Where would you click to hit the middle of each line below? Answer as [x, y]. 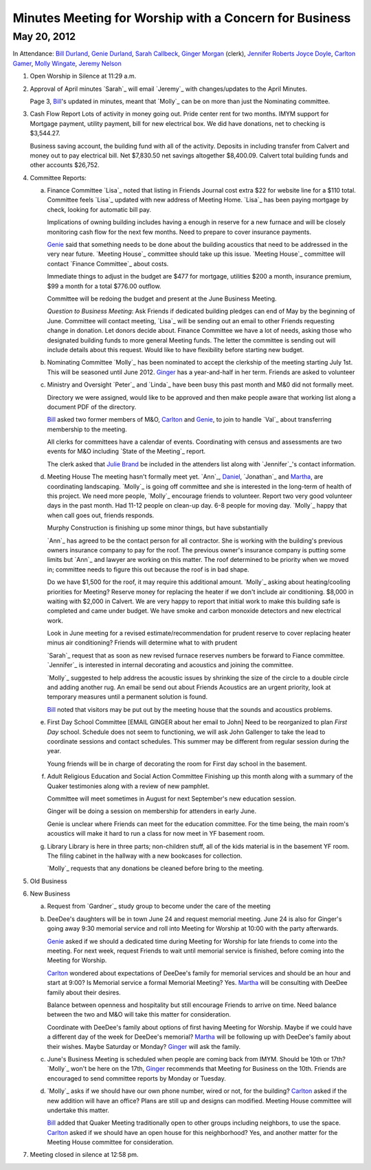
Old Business [49, 881]
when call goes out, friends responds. [101, 515]
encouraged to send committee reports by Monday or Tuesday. [137, 1078]
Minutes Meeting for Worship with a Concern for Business [182, 18]
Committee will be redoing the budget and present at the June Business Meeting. [162, 299]
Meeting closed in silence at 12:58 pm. [84, 1155]
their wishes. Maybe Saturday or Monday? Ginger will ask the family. [144, 1046]
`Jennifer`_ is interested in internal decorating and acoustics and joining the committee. [170, 665]
